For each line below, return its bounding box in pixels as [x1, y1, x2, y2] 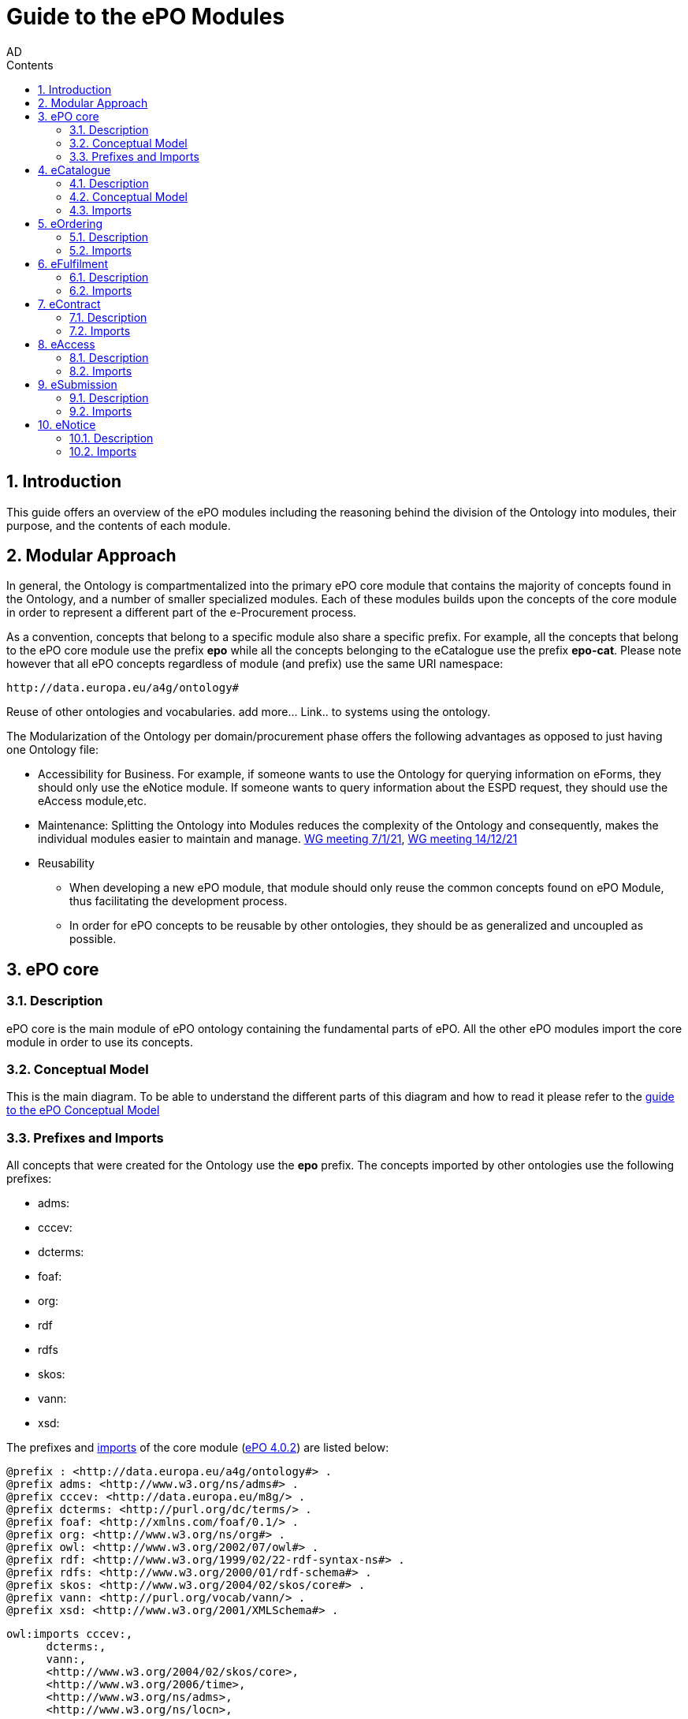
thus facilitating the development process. [69, 894, 288, 908]
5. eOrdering [38, 216, 103, 230]
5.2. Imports [69, 243, 132, 257]
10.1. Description [69, 431, 154, 445]
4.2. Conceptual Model [69, 189, 188, 203]
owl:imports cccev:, [6, 1628, 133, 1641]
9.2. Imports [69, 404, 132, 418]
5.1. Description [69, 229, 149, 244]
